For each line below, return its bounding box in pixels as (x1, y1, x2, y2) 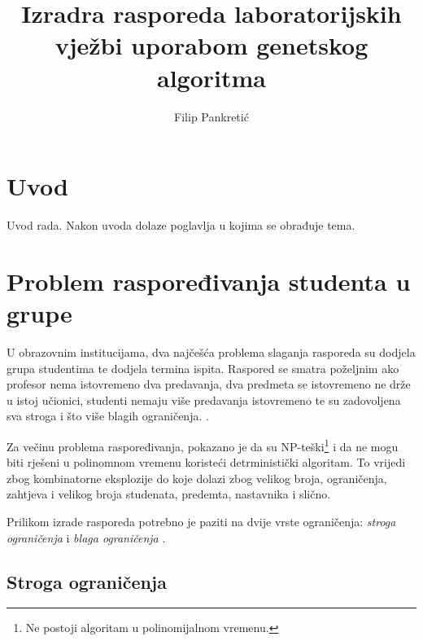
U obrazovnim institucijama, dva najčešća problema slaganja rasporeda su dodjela (7, 343, 416, 360)
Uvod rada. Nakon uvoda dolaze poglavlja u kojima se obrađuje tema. (7, 217, 355, 234)
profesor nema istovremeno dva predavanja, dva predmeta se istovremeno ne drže (7, 375, 411, 393)
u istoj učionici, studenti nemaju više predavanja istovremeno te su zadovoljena (7, 391, 401, 408)
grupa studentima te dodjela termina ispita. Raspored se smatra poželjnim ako (7, 359, 399, 376)
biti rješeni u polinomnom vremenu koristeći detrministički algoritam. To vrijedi (7, 454, 406, 471)
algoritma (157, 60, 266, 94)
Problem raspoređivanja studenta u (7, 264, 411, 297)
